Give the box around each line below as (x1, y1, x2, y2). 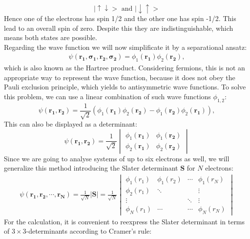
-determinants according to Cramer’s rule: (26, 226, 152, 236)
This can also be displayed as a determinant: (4, 119, 137, 129)
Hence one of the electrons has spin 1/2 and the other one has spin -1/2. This (4, 13, 236, 23)
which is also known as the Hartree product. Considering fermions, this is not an (4, 63, 245, 73)
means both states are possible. (4, 32, 97, 43)
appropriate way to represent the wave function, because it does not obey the (4, 72, 235, 82)
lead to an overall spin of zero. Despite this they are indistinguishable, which (4, 22, 233, 33)
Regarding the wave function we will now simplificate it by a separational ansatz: (4, 42, 247, 52)
